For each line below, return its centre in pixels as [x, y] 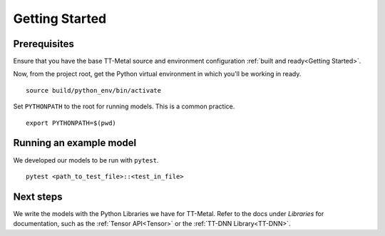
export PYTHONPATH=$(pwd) [71, 123]
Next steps [38, 196]
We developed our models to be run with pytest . [86, 160]
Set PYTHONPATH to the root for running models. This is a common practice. [124, 106]
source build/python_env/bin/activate [94, 90]
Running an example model [75, 143]
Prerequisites [43, 44]
